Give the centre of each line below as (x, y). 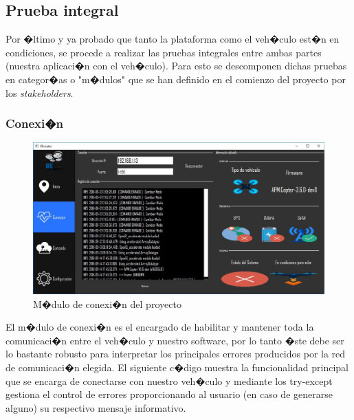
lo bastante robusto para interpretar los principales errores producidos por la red (176, 354)
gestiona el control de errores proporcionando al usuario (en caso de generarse (169, 394)
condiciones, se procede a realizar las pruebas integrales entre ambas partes (164, 52)
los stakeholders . (40, 92)
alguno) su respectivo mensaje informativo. (96, 407)
